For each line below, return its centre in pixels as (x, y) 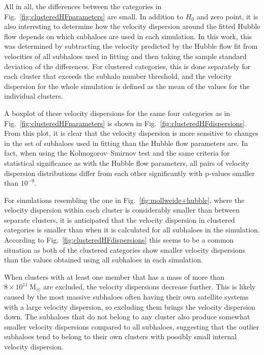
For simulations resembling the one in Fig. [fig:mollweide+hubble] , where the (124, 200)
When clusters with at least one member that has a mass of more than (114, 276)
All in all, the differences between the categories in (83, 6)
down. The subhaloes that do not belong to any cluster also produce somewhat (127, 317)
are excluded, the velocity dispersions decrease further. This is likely (150, 287)
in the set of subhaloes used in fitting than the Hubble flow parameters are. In (126, 143)
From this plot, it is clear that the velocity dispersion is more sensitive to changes (131, 133)
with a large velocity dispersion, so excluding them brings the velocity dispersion (130, 306)
